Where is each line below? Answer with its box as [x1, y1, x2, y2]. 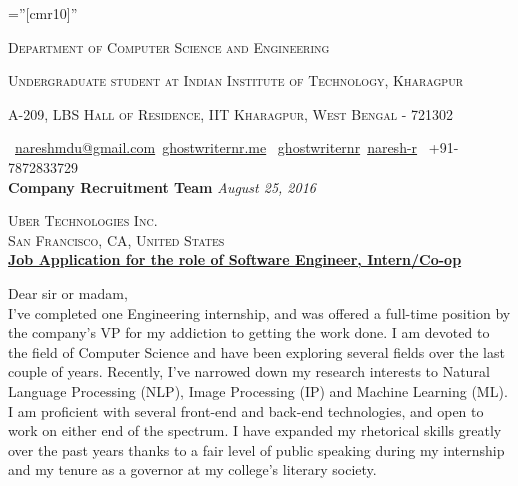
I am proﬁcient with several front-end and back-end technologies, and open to [8, 400, 484, 421]
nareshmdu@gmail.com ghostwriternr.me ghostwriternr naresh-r [15, 137, 418, 158]
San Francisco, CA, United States [8, 229, 225, 250]
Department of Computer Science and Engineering [8, 36, 330, 57]
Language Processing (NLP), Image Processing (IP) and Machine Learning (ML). [8, 380, 508, 401]
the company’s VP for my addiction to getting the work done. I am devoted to [8, 322, 490, 343]
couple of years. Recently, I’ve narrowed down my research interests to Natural [8, 361, 490, 382]
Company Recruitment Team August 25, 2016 [8, 176, 316, 197]
